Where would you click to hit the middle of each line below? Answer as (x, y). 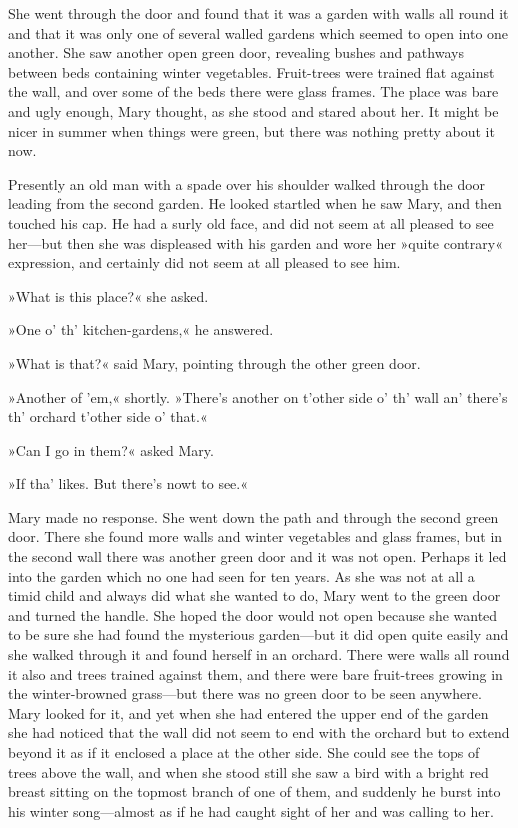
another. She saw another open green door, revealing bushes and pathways (236, 52)
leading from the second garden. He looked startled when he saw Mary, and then (255, 203)
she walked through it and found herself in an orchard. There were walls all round (259, 654)
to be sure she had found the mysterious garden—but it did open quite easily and (258, 634)
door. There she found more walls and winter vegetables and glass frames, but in (255, 536)
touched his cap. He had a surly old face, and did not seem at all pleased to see (251, 222)
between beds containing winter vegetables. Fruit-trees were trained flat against (251, 71)
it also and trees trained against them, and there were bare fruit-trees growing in (255, 673)
